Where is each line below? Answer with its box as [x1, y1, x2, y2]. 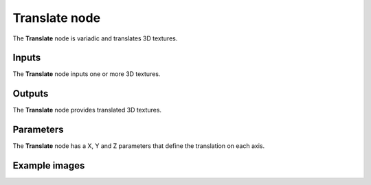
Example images [12, 160, 85, 171]
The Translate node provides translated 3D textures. [12, 106, 161, 114]
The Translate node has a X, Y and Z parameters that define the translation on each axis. [12, 142, 265, 150]
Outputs [12, 88, 49, 99]
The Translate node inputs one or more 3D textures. [12, 70, 161, 78]
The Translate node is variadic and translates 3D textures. [12, 34, 178, 42]
